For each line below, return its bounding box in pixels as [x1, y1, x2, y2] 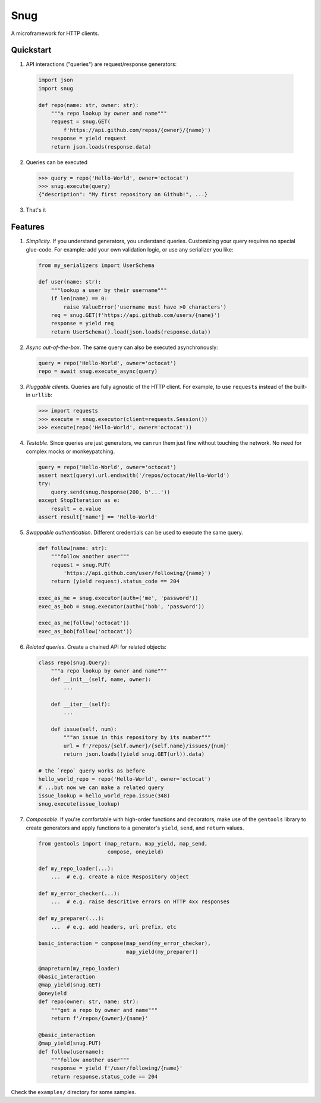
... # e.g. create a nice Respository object [51, 873, 190, 880]
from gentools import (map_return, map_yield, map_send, [38, 840, 208, 847]
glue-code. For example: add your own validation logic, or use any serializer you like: [26, 246, 234, 253]
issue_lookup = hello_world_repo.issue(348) [38, 793, 171, 799]
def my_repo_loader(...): [38, 865, 114, 872]
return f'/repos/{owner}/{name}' [51, 1014, 149, 1022]
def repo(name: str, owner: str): [38, 102, 139, 108]
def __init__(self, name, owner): [51, 675, 152, 683]
